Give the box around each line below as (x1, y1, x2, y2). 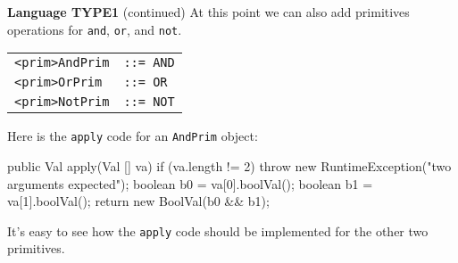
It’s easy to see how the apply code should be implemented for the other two (7, 221, 429, 240)
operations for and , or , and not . (7, 20, 182, 38)
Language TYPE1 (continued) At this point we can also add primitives (7, 3, 410, 21)
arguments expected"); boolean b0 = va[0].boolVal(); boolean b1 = (7, 174, 373, 193)
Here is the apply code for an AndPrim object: (7, 127, 258, 145)
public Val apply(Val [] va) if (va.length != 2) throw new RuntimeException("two (7, 156, 452, 175)
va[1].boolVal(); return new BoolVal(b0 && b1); (7, 192, 270, 210)
